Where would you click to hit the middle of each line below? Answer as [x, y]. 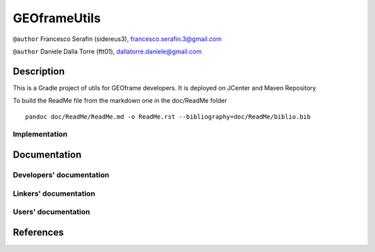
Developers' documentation [61, 175]
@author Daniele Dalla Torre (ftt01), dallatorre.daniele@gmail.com [107, 51]
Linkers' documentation [54, 193]
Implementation [40, 134]
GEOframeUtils [57, 18]
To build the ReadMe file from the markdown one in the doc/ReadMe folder [120, 101]
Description [39, 71]
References [38, 232]
